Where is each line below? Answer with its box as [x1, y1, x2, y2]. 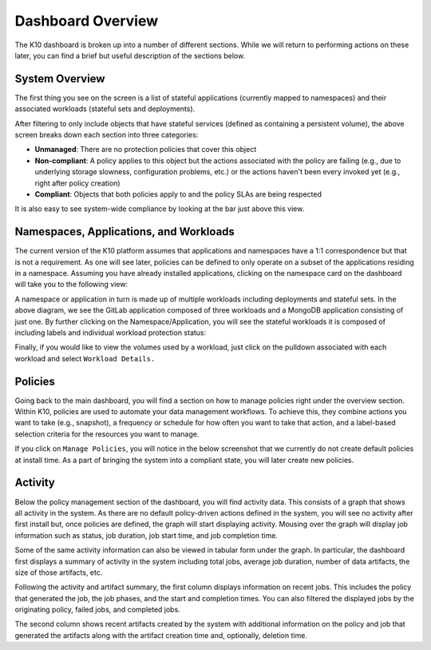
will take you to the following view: [14, 280, 128, 289]
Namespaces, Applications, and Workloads [14, 225, 235, 239]
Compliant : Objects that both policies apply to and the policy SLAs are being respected [34, 189, 322, 199]
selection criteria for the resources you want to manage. [14, 429, 200, 439]
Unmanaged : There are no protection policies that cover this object [34, 145, 257, 154]
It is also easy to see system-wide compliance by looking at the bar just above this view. [14, 204, 305, 213]
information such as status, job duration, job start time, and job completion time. [14, 530, 279, 540]
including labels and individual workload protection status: [14, 328, 207, 337]
